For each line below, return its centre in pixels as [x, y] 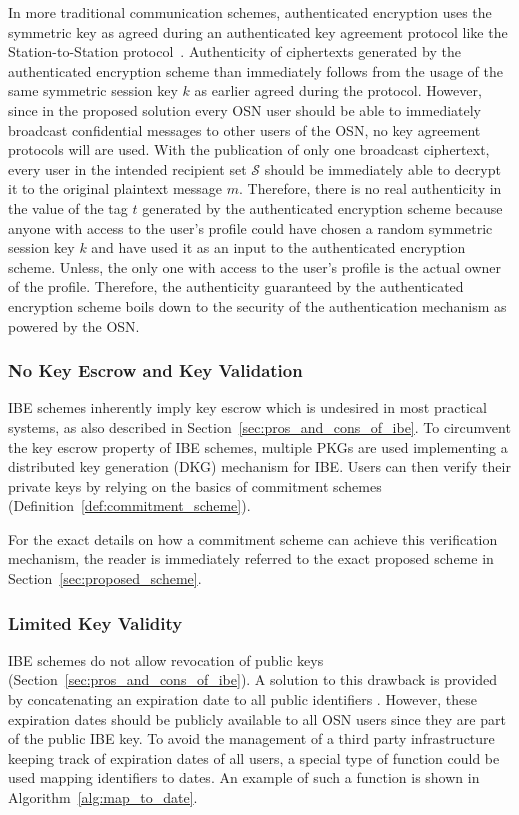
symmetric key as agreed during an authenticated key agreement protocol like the [258, 31]
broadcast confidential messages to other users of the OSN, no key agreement [244, 129]
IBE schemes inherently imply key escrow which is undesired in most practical [247, 407]
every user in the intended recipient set [127, 168]
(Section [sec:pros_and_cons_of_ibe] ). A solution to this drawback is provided [253, 679]
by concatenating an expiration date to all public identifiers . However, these [242, 699]
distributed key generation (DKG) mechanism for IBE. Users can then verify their [259, 466]
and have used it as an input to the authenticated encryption [278, 247]
